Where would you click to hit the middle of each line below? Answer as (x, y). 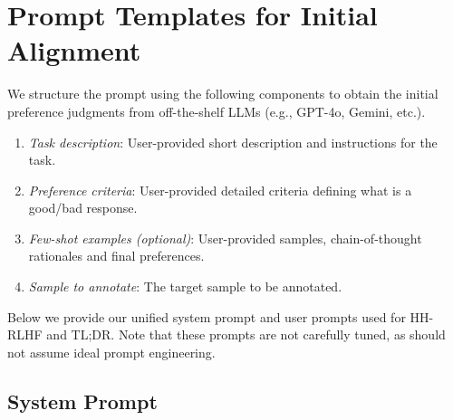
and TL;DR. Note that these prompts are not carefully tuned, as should (246, 334)
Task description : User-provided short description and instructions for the (233, 142)
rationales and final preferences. (116, 256)
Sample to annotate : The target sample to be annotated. (185, 286)
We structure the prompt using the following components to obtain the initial (223, 94)
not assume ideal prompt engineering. (111, 352)
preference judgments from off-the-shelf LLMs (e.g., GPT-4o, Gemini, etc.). (217, 111)
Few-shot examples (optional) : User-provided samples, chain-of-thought (225, 238)
